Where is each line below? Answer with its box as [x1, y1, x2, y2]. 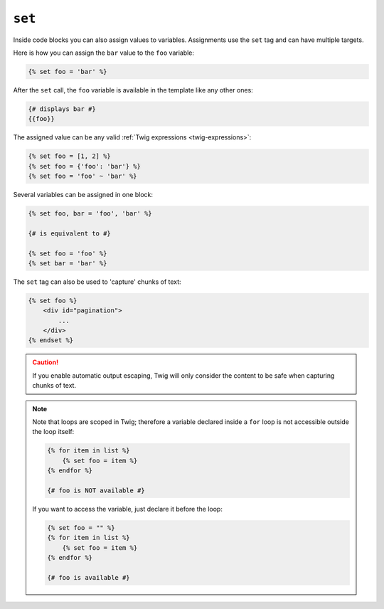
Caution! [32, 358, 59, 366]
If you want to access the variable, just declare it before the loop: [32, 504, 223, 513]
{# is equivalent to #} [28, 229, 112, 238]
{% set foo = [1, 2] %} [28, 152, 112, 160]
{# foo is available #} [47, 573, 131, 581]
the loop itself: [32, 428, 75, 436]
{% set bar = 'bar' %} [28, 259, 107, 267]
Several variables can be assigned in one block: [13, 191, 153, 199]
